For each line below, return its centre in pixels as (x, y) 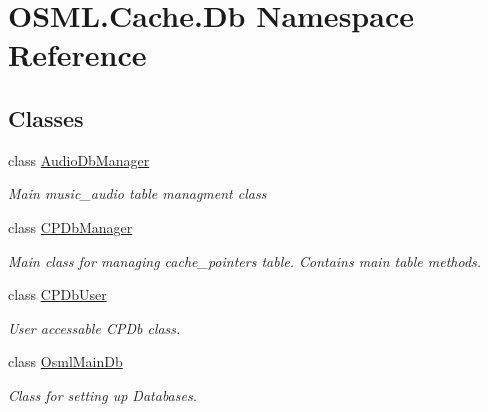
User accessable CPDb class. (94, 327)
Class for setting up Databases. (102, 394)
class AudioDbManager (79, 159)
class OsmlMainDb (65, 361)
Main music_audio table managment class (137, 193)
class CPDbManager (70, 226)
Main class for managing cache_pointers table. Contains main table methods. (245, 260)
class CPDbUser (57, 294)
